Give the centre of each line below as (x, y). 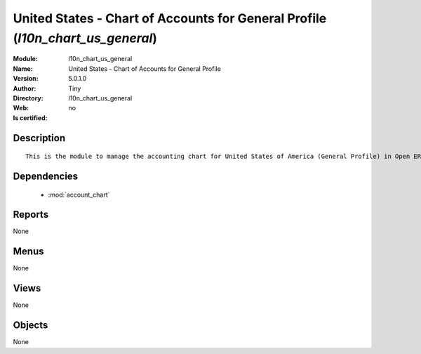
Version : (26, 79)
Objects (31, 326)
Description (39, 138)
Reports (31, 215)
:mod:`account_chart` (79, 195)
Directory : (28, 98)
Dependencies (46, 176)
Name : (23, 68)
